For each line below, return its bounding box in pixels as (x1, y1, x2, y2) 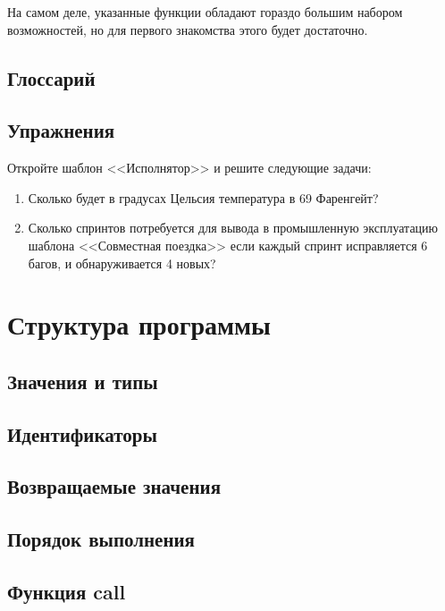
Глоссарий (7, 64, 96, 91)
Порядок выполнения (7, 525, 195, 553)
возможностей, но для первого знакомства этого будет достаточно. (7, 20, 368, 38)
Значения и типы (7, 367, 158, 395)
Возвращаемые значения (7, 472, 222, 500)
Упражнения (7, 116, 115, 144)
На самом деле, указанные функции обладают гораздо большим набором (7, 3, 403, 21)
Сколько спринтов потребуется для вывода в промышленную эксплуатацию (28, 218, 439, 237)
